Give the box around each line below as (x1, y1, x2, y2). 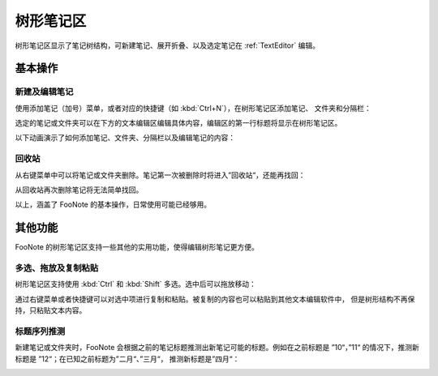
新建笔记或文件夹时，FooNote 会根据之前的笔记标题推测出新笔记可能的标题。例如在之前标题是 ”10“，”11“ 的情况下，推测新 (15, 343, 419, 352)
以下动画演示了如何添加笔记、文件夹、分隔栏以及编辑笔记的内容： (15, 133, 235, 143)
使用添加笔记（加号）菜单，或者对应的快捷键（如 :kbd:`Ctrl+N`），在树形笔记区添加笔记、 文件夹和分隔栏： (15, 103, 372, 113)
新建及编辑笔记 (15, 86, 74, 97)
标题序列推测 (15, 326, 66, 336)
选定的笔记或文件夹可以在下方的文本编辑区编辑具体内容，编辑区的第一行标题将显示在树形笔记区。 (15, 118, 342, 128)
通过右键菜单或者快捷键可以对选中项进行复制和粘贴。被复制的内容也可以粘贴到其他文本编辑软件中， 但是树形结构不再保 (15, 294, 415, 304)
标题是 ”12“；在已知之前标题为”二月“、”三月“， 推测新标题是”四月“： (15, 353, 240, 364)
